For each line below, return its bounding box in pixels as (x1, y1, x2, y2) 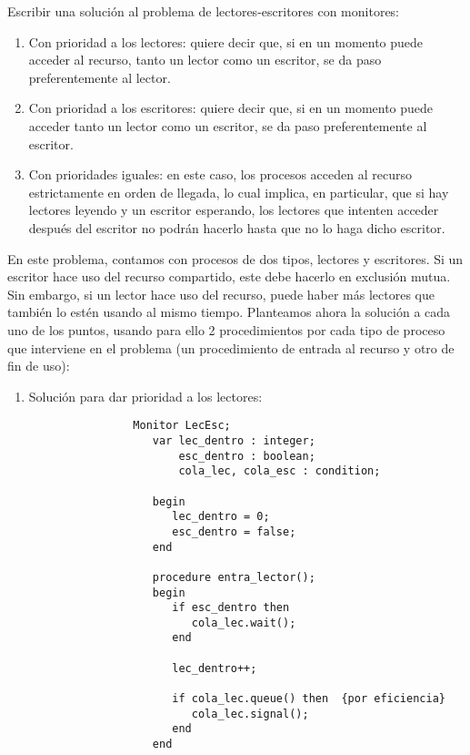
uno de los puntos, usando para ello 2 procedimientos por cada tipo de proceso (7, 320, 445, 339)
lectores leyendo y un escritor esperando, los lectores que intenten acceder (28, 200, 439, 219)
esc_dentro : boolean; (178, 449, 315, 463)
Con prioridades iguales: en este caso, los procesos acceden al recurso (28, 165, 412, 184)
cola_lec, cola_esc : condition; (178, 464, 381, 478)
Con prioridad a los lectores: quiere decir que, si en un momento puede (28, 32, 424, 51)
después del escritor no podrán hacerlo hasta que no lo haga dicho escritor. (28, 218, 445, 237)
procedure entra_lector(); (152, 570, 315, 584)
